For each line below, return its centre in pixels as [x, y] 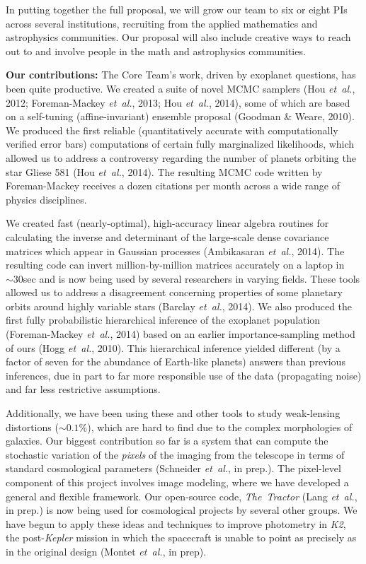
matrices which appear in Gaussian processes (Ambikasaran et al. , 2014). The [175, 251]
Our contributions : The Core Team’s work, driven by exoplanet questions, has [181, 75]
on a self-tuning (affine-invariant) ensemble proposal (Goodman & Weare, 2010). [180, 116]
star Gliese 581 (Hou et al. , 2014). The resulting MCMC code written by [164, 171]
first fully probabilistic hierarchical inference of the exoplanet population [163, 320]
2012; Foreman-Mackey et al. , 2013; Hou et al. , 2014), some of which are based [178, 102]
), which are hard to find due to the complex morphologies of [220, 427]
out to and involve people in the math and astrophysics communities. [156, 51]
